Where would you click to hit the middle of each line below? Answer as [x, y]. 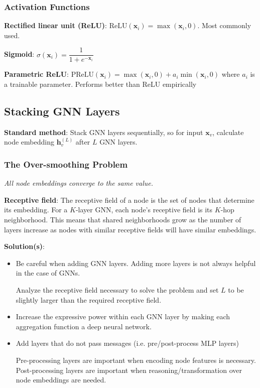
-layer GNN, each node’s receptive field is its [144, 210]
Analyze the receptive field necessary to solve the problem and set [117, 290]
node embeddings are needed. [61, 380]
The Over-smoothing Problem [66, 164]
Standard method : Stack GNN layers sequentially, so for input [104, 132]
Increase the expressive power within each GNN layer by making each [123, 316]
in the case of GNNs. [48, 273]
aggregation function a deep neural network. [84, 326]
